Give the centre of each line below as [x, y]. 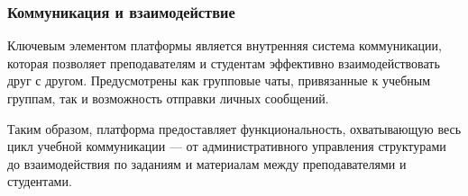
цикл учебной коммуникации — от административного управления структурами [227, 146]
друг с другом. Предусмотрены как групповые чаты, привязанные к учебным [219, 80]
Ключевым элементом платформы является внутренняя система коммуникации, [225, 45]
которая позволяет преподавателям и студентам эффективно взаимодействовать [224, 62]
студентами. [40, 181]
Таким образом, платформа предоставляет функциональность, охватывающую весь [234, 128]
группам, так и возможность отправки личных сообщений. [168, 98]
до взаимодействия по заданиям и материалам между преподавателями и [207, 163]
